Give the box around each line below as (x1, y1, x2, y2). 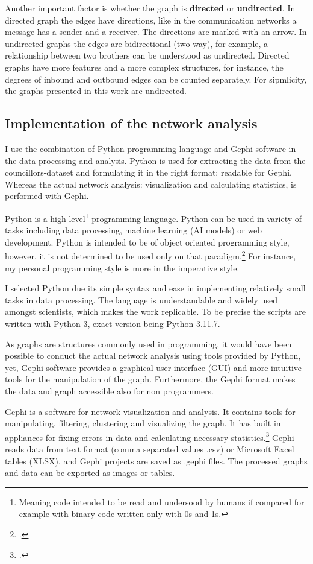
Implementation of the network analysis (5, 114, 258, 133)
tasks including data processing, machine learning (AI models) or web (5, 224, 262, 236)
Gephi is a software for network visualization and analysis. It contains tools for (5, 405, 296, 417)
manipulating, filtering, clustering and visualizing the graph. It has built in (5, 417, 281, 429)
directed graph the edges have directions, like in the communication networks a (5, 13, 297, 26)
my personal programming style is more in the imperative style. (5, 261, 240, 274)
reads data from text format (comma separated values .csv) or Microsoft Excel (5, 442, 294, 455)
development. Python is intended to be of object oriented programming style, (5, 235, 290, 248)
